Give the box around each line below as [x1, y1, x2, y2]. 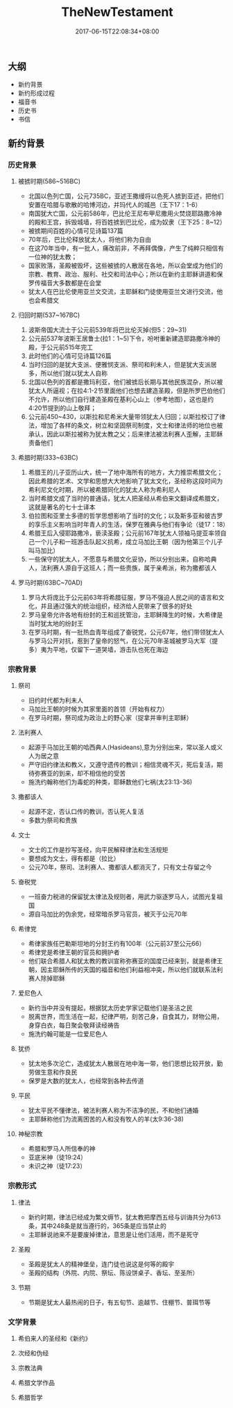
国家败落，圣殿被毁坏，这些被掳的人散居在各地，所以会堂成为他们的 [28, 261, 223, 270]
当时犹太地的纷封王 [28, 619, 84, 628]
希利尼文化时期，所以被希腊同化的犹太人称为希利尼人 [28, 486, 181, 494]
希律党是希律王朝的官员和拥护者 [28, 948, 120, 956]
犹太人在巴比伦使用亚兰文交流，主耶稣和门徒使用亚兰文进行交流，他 [28, 288, 223, 296]
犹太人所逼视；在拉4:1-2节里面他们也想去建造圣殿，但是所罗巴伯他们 [28, 386, 225, 395]
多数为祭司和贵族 [28, 816, 78, 824]
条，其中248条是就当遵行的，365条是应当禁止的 [28, 1221, 167, 1230]
